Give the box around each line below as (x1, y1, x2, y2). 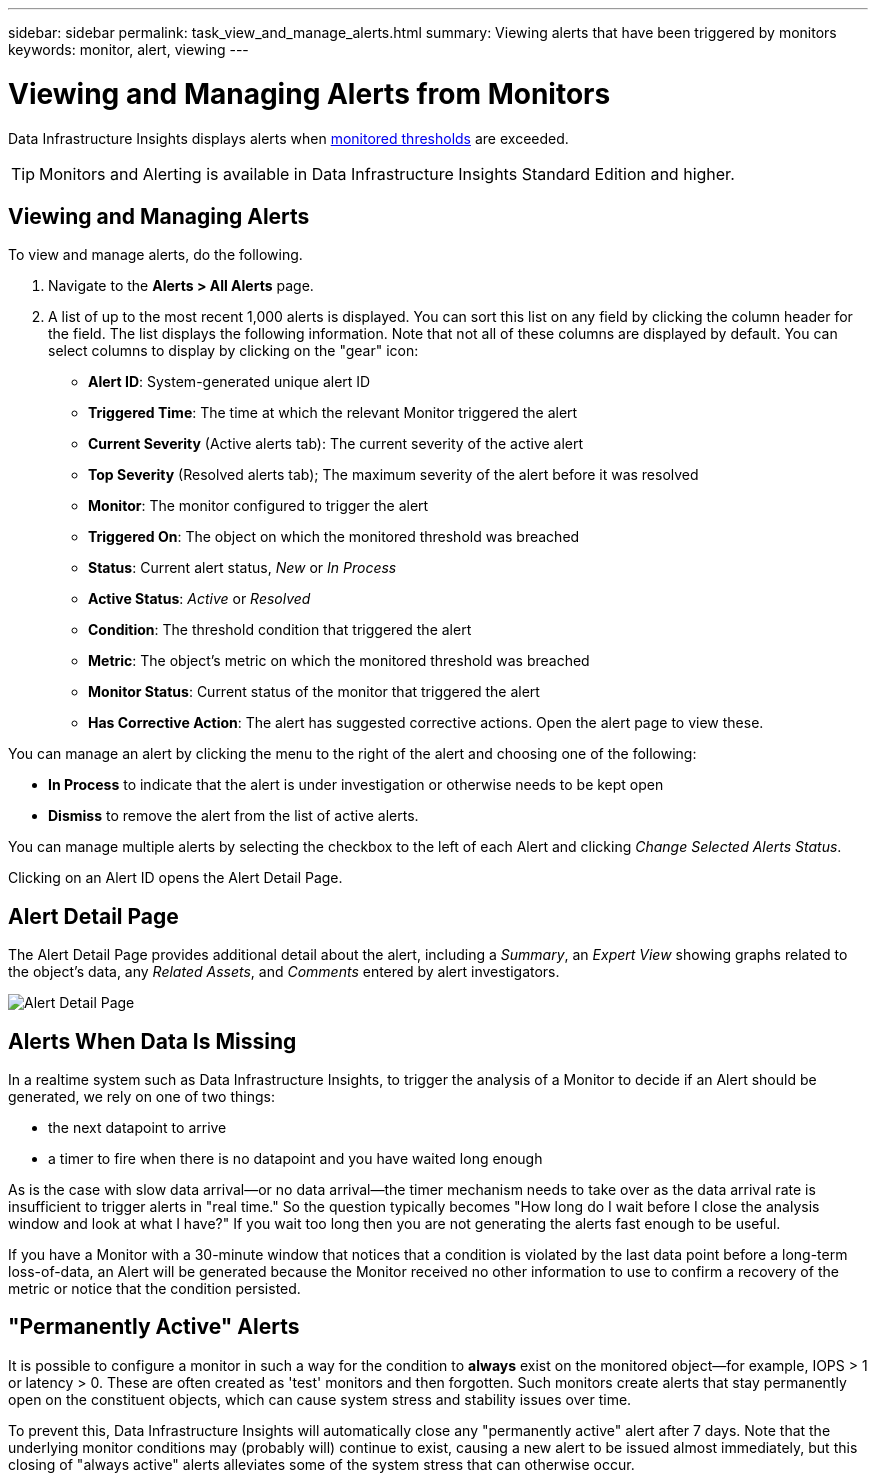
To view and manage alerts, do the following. (8, 246, 303, 264)
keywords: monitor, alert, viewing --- (8, 41, 249, 58)
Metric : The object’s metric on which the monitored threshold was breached (88, 652, 590, 670)
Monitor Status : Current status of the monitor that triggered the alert (88, 683, 540, 701)
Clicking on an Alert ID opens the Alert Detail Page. (8, 869, 343, 887)
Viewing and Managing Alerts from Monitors (8, 76, 611, 111)
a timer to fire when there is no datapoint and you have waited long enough (48, 1150, 543, 1168)
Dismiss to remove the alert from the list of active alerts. (48, 807, 419, 825)
